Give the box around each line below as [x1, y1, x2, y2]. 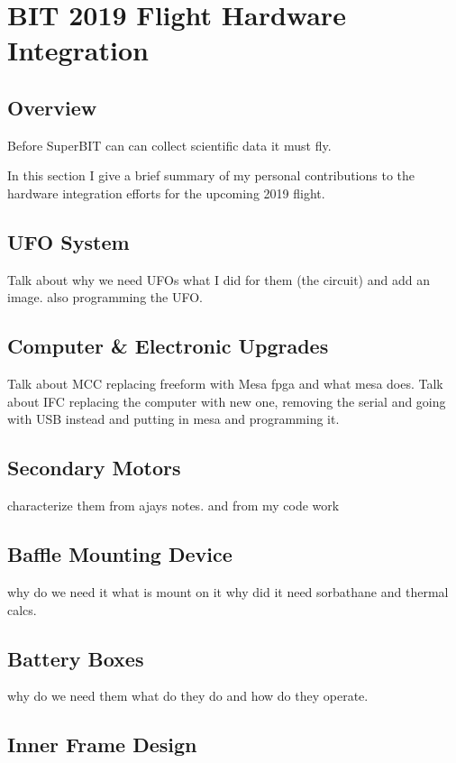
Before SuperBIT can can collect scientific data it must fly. [7, 135, 332, 154]
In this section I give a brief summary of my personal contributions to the [7, 166, 415, 185]
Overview [7, 93, 97, 121]
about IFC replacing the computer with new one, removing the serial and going [7, 391, 446, 410]
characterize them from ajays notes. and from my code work [7, 496, 340, 515]
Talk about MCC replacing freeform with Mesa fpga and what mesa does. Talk [7, 374, 443, 393]
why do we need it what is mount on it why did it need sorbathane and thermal [7, 582, 449, 601]
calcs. [7, 600, 37, 619]
